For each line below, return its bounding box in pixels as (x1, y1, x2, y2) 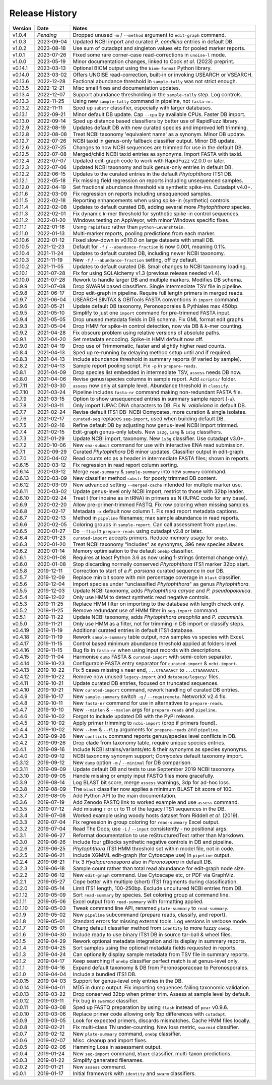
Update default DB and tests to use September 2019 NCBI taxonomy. (73, 765, 236, 773)
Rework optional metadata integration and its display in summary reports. (73, 937, 246, 944)
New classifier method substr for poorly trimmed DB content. (73, 474, 218, 481)
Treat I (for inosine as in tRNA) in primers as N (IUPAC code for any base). (73, 494, 248, 501)
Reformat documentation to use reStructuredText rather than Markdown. (73, 832, 245, 839)
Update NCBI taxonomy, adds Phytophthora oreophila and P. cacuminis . (73, 613, 244, 620)
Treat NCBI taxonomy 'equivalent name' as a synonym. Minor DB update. (73, 131, 246, 138)
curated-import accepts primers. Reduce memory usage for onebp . (73, 534, 229, 541)
